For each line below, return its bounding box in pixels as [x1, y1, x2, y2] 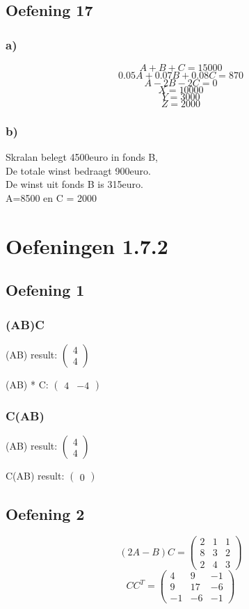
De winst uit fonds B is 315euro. [6, 177, 143, 191]
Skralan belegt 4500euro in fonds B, [6, 150, 158, 164]
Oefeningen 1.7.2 [6, 231, 168, 260]
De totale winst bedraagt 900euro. [6, 163, 151, 177]
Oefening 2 [6, 503, 85, 524]
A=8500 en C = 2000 [6, 191, 97, 205]
